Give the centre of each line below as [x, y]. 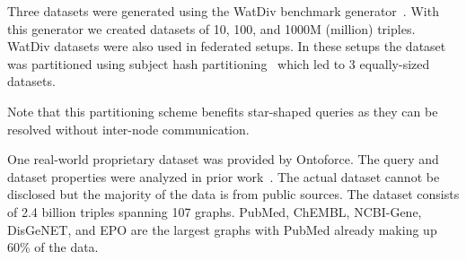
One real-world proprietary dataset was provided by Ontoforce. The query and [223, 159]
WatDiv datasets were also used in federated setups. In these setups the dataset [227, 46]
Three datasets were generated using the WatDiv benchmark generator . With [223, 11]
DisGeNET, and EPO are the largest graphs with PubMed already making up [222, 229]
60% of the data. [53, 247]
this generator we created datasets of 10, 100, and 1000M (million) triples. [211, 28]
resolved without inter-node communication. [128, 129]
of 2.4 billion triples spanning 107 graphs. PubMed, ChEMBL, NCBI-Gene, [215, 211]
